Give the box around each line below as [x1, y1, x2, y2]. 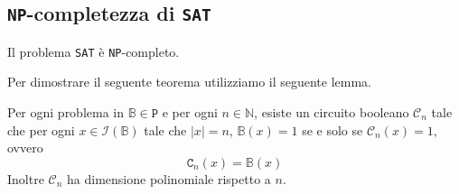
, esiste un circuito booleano [254, 103, 409, 122]
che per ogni [7, 120, 75, 139]
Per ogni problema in [7, 103, 125, 122]
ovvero [7, 138, 43, 157]
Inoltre [7, 169, 44, 188]
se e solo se [302, 120, 363, 139]
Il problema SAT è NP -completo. [7, 42, 180, 60]
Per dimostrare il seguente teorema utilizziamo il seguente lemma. [7, 72, 372, 91]
